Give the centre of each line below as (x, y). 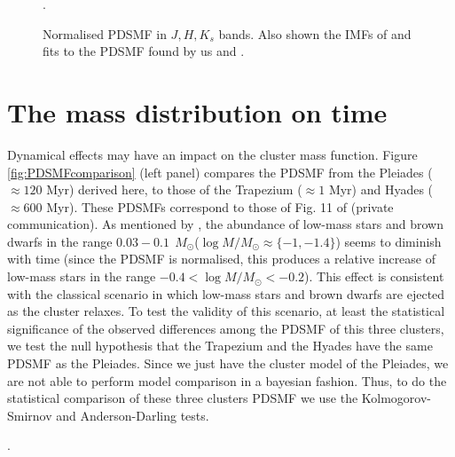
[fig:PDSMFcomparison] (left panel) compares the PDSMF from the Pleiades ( (220, 172)
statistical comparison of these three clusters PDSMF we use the (183, 398)
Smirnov (30, 415)
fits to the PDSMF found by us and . (144, 51)
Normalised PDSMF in (105, 33)
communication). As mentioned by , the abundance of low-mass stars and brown (226, 224)
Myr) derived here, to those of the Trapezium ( (174, 189)
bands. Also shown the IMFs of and (315, 33)
